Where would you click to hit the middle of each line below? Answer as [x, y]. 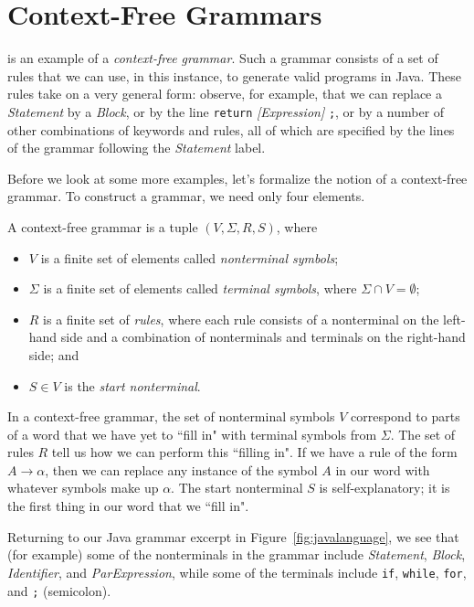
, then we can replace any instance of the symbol [181, 469]
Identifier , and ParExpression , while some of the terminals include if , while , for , [237, 572]
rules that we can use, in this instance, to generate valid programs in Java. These [234, 75]
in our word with [383, 469]
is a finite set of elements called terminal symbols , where [200, 288]
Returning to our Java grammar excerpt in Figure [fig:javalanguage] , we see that [233, 536]
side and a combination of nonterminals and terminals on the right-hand [263, 337]
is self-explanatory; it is [384, 488]
